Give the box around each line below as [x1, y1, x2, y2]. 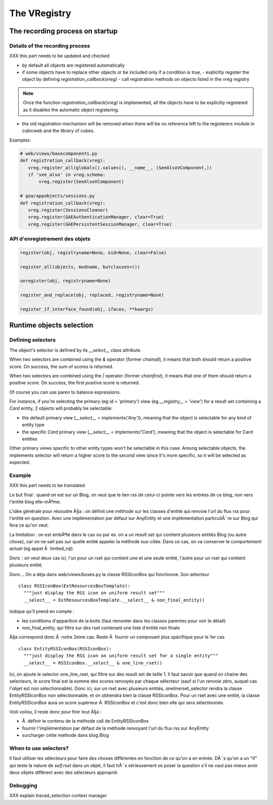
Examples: [9, 137, 31, 143]
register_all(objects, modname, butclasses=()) [20, 264, 140, 270]
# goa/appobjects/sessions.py [20, 193, 95, 199]
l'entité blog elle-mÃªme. [9, 499, 61, 505]
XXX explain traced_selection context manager [9, 792, 107, 798]
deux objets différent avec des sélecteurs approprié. [9, 769, 119, 775]
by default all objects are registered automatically [22, 62, 125, 68]
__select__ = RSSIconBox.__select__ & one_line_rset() [23, 660, 163, 666]
